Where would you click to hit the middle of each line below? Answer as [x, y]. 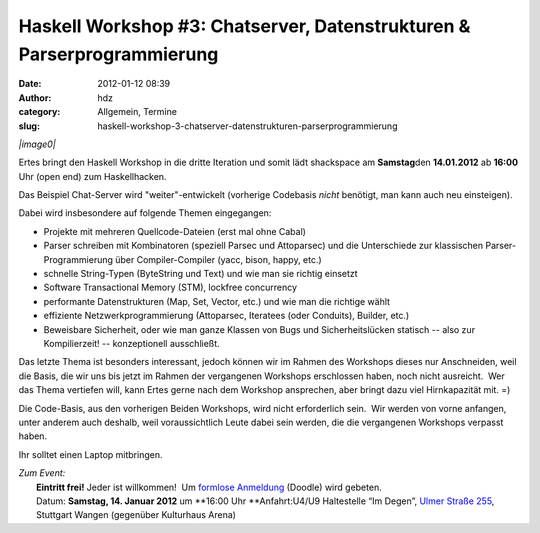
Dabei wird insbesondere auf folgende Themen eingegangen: [145, 213]
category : [39, 112]
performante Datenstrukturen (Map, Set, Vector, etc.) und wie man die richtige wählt [216, 301]
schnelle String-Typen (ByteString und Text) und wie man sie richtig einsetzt [201, 274]
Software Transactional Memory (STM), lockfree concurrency [170, 287]
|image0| [37, 144]
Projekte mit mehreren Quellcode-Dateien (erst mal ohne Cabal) [175, 231]
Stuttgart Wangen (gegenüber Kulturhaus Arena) [136, 515]
